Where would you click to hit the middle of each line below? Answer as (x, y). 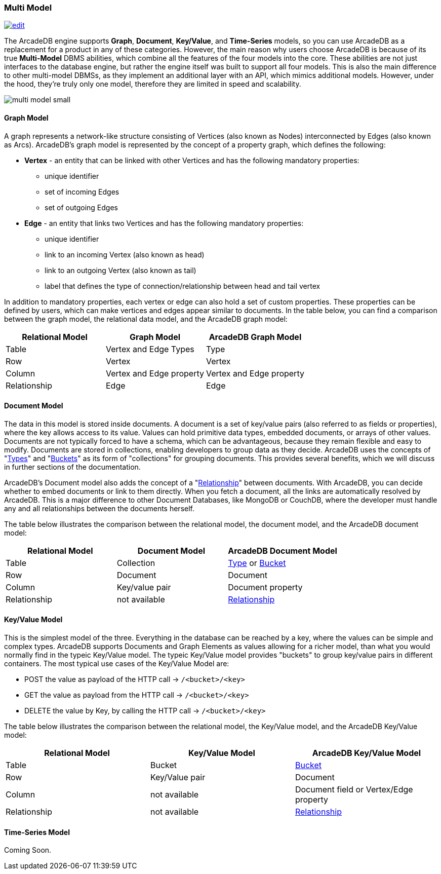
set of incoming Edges (82, 192)
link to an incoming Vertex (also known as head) (125, 254)
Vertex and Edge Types (150, 349)
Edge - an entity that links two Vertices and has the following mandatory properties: (164, 223)
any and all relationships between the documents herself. (99, 508)
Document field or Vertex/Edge (354, 790)
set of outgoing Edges (81, 207)
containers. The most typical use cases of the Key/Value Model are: (117, 664)
